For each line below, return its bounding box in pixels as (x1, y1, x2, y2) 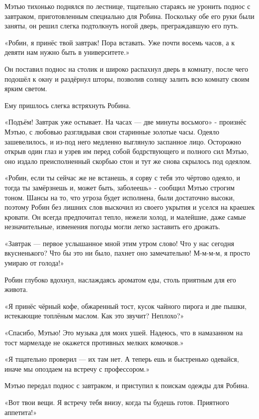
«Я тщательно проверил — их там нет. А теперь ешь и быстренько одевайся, (4, 354, 239, 364)
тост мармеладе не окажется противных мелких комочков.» (4, 337, 184, 347)
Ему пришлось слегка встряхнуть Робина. (4, 100, 131, 110)
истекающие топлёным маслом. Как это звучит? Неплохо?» (4, 310, 184, 321)
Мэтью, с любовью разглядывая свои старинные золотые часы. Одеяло (4, 126, 219, 137)
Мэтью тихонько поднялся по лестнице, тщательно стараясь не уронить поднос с (4, 1, 251, 11)
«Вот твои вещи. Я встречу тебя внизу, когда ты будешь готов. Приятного (4, 397, 229, 407)
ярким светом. (4, 83, 47, 94)
